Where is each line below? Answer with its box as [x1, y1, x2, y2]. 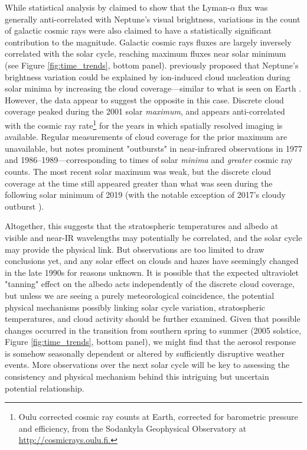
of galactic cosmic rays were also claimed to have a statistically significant [5, 24, 272, 37]
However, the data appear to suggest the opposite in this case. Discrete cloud [5, 93, 284, 106]
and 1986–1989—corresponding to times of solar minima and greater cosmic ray [5, 154, 293, 166]
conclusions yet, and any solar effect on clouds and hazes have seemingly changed [5, 255, 299, 267]
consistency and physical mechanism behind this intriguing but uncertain [5, 370, 269, 383]
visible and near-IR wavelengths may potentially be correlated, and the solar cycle [5, 231, 302, 243]
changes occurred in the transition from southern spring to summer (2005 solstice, [5, 324, 302, 336]
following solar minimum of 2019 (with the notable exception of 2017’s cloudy [5, 188, 286, 201]
